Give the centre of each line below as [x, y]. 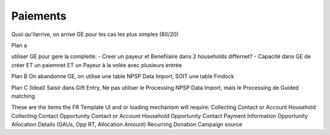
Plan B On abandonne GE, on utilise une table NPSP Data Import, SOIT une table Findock [123, 76]
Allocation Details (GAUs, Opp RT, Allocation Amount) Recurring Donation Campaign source [127, 125]
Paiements [39, 16]
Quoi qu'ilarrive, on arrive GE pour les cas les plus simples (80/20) [95, 34]
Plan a [19, 45]
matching [23, 96]
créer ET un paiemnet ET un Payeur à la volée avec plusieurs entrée [97, 65]
